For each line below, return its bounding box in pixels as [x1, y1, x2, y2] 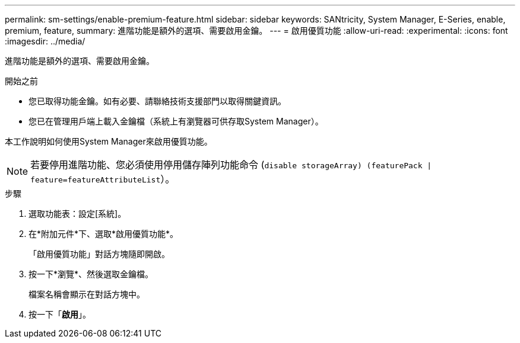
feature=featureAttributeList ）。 [30, 173, 175, 185]
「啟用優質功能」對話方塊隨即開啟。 [28, 249, 170, 259]
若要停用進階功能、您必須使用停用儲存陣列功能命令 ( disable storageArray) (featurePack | [30, 159, 432, 171]
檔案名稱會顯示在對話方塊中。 [28, 289, 145, 299]
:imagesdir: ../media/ [5, 36, 85, 46]
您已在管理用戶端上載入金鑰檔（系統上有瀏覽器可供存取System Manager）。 [28, 116, 324, 126]
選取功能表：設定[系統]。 [28, 209, 126, 219]
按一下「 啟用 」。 [28, 309, 91, 319]
